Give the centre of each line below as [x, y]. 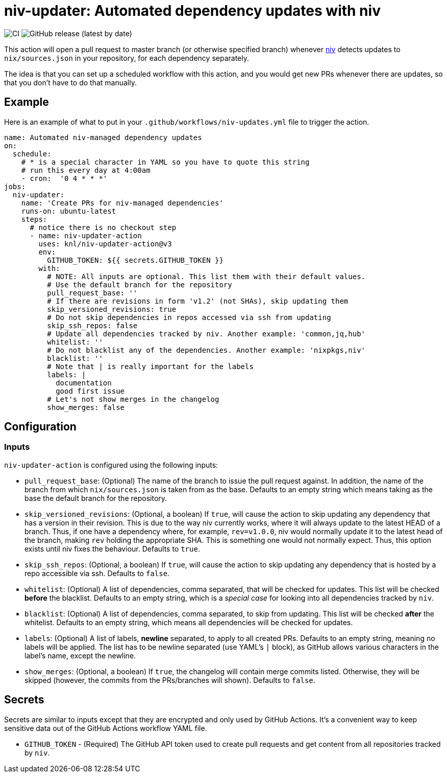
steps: [34, 219]
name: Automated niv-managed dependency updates [103, 137]
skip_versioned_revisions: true [112, 309]
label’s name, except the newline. [80, 655]
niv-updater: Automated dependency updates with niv [192, 11]
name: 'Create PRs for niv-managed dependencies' [122, 203]
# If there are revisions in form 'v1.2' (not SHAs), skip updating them [198, 301]
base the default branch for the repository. [96, 498]
